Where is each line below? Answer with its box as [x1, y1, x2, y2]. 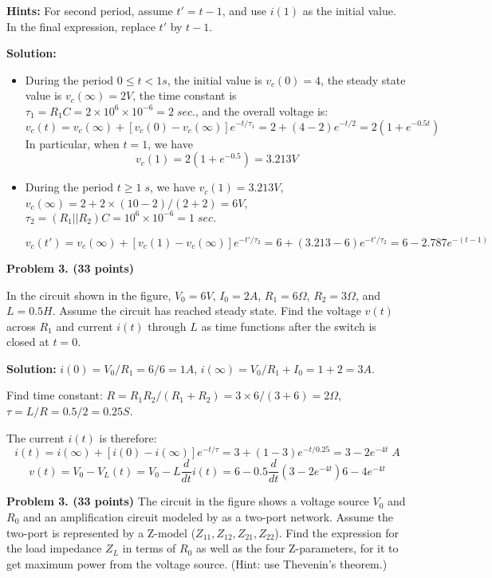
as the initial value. [302, 2, 396, 18]
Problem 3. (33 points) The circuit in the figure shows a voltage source [6, 493, 369, 509]
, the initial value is [167, 71, 262, 88]
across [6, 317, 36, 334]
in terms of [122, 540, 176, 556]
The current [6, 429, 65, 446]
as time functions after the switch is [201, 317, 376, 334]
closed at [6, 333, 49, 350]
